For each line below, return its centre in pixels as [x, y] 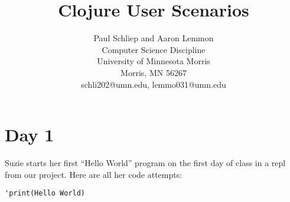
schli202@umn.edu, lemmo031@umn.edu [154, 84]
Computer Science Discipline [154, 49]
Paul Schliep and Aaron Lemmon [154, 38]
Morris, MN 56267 [154, 72]
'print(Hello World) [45, 193]
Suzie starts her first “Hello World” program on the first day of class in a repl [145, 163]
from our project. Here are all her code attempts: [94, 174]
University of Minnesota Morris [154, 61]
